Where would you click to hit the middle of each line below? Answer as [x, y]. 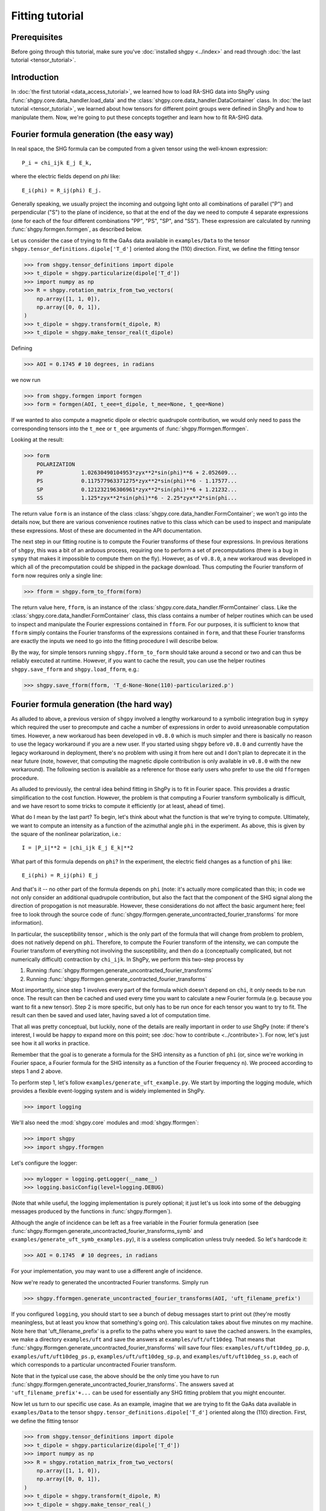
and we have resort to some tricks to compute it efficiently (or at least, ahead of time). [118, 806]
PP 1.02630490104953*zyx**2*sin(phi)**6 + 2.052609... [137, 472]
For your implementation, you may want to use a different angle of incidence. [107, 1271]
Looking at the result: [37, 440]
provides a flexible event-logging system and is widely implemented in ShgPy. [108, 1091]
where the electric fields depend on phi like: [66, 176]
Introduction [35, 78]
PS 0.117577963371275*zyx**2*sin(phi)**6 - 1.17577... [137, 481]
